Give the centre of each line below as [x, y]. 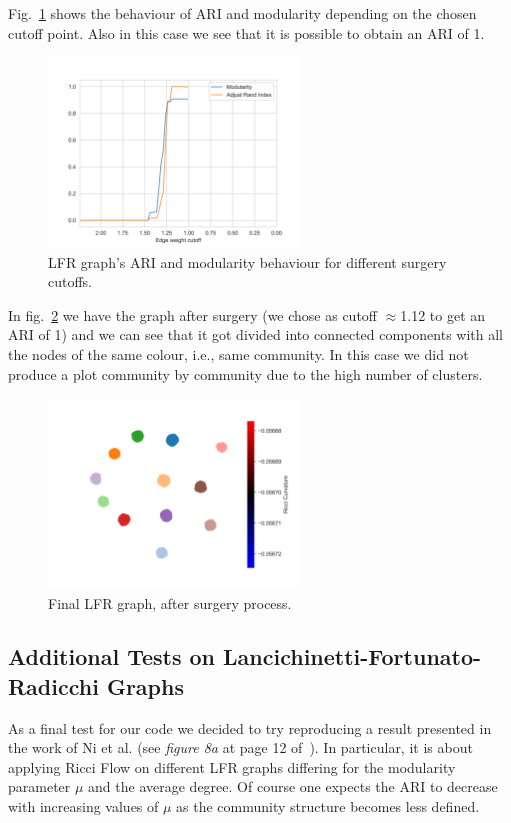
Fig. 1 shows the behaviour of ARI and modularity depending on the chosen [242, 13]
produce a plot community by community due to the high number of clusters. [245, 373]
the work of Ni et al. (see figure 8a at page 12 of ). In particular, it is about [240, 747]
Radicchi [53, 685]
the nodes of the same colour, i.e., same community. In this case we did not [238, 353]
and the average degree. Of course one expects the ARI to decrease [293, 786]
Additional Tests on [112, 656]
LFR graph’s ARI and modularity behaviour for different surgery [247, 261]
